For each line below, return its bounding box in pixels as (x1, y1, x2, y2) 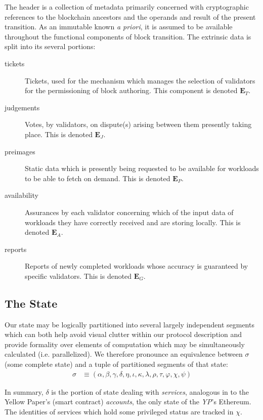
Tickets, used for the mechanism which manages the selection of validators (25, 75, 255, 86)
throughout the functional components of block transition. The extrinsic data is (5, 31, 251, 41)
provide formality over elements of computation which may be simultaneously (5, 339, 245, 349)
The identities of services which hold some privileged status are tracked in (5, 406, 234, 416)
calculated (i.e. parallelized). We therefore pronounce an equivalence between (5, 349, 243, 359)
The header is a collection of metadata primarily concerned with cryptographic (5, 2, 249, 12)
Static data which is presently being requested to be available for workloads (25, 163, 259, 174)
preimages (5, 146, 35, 156)
